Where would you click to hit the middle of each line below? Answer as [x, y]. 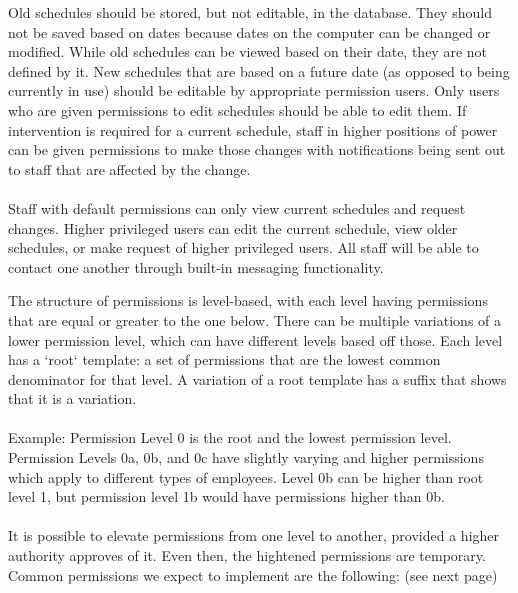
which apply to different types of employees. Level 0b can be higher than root [246, 476]
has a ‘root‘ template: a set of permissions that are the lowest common [224, 359]
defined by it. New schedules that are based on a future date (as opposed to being [259, 70]
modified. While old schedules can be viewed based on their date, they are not [248, 51]
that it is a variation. [72, 398]
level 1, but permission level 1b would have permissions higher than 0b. [226, 496]
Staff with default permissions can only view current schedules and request [237, 207]
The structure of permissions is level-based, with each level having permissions [248, 300]
